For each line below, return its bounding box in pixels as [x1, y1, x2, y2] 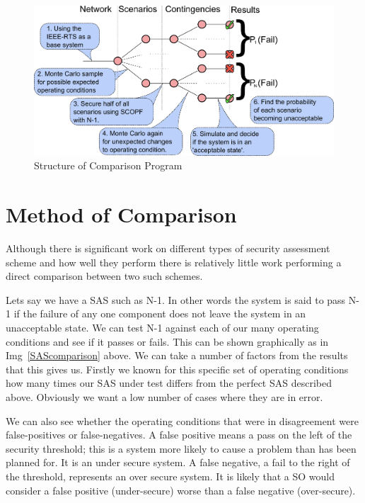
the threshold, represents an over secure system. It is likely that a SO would [6, 469, 335, 483]
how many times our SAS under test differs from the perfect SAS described [6, 375, 332, 390]
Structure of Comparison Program [34, 158, 182, 173]
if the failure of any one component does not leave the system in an [13, 306, 306, 321]
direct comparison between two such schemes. [6, 269, 203, 283]
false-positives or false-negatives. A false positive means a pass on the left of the [6, 427, 352, 442]
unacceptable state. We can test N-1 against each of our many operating [6, 320, 319, 335]
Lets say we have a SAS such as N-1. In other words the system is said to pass [6, 292, 346, 307]
